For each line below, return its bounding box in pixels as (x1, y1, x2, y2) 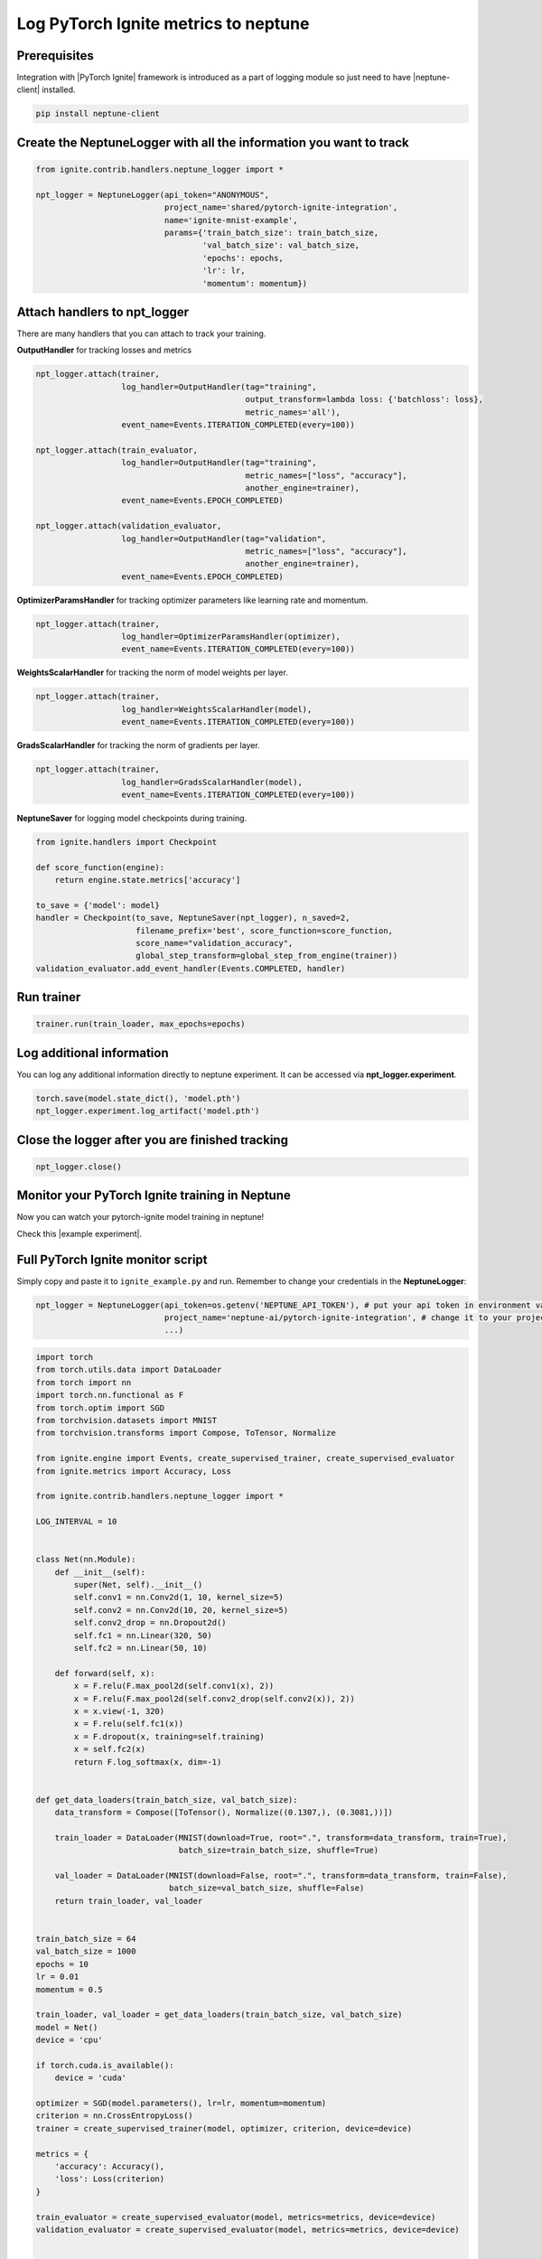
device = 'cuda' (54, 2073, 126, 2083)
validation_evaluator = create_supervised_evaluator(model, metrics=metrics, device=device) (35, 2224, 460, 2235)
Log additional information (16, 1045, 169, 1061)
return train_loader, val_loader (54, 1896, 203, 1906)
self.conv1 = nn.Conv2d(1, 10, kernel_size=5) (73, 1592, 284, 1603)
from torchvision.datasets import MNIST (35, 1415, 217, 1425)
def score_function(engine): (35, 862, 165, 872)
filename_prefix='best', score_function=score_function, (135, 925, 393, 935)
